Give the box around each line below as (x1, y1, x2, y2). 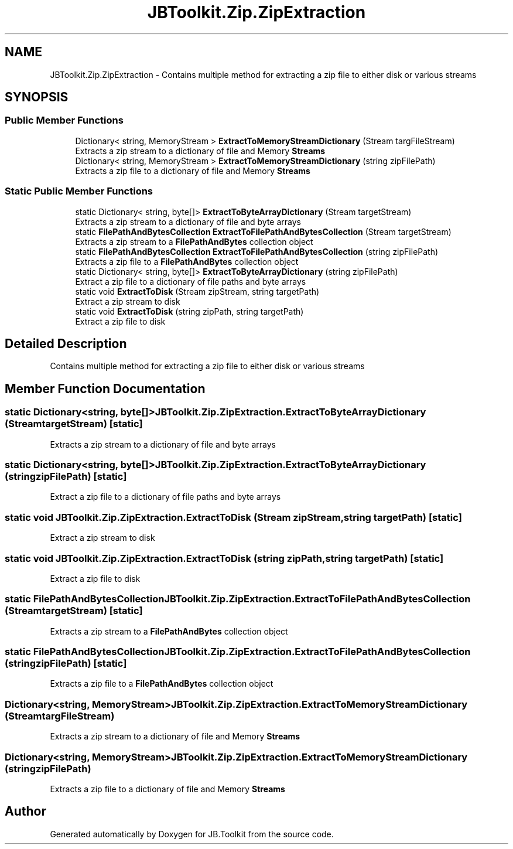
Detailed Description (5, 336, 127, 351)
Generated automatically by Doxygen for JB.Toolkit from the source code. (50, 828, 334, 839)
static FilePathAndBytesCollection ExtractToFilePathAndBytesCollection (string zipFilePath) (75, 246, 439, 257)
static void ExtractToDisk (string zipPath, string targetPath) (75, 306, 304, 316)
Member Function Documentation (5, 381, 206, 396)
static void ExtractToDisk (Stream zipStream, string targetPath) (75, 286, 320, 296)
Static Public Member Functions (5, 185, 153, 197)
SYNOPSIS (5, 90, 69, 105)
